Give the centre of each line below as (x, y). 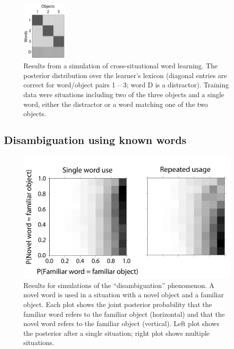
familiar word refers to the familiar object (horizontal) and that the (124, 314)
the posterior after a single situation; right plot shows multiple (117, 333)
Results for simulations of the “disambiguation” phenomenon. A (119, 285)
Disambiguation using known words (95, 140)
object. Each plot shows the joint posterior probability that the (118, 304)
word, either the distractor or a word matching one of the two (116, 104)
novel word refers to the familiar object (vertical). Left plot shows (121, 323)
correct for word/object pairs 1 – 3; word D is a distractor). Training (126, 85)
